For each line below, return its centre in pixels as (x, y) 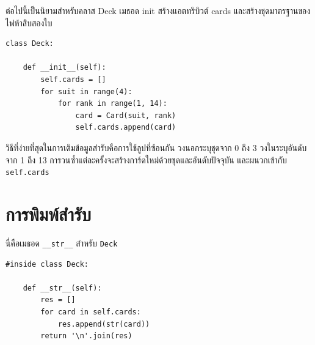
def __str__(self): (62, 288)
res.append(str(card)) (104, 324)
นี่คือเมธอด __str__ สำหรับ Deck (62, 243)
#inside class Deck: (47, 264)
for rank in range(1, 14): (112, 104)
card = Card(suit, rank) (126, 115)
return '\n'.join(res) (86, 336)
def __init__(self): (64, 68)
